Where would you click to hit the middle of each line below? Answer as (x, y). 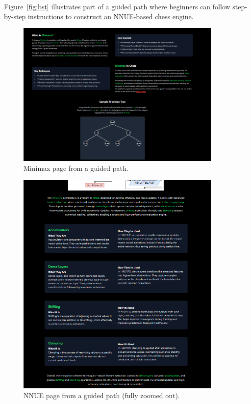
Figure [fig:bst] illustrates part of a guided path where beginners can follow (117, 6)
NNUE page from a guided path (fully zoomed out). (102, 395)
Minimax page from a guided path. (76, 168)
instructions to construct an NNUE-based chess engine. (111, 16)
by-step (15, 16)
